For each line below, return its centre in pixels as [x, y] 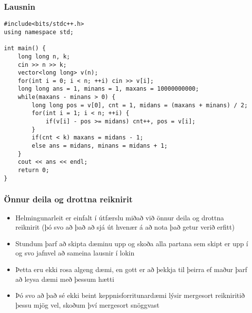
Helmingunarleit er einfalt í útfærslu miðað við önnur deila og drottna [120, 217]
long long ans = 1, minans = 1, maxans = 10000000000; [108, 89]
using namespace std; [39, 32]
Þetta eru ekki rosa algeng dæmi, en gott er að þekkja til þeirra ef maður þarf [131, 269]
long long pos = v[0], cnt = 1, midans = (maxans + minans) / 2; [140, 105]
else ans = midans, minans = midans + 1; [100, 146]
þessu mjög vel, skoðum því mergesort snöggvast [87, 304]
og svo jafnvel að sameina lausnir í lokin [75, 253]
